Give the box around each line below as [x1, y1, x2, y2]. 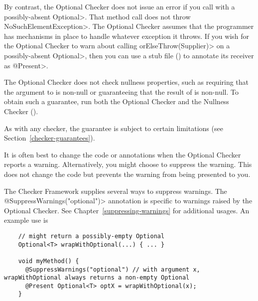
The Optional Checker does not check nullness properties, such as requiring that [4, 77, 249, 87]
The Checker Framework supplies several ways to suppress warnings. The [4, 185, 227, 196]
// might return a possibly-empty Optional [18, 232, 165, 240]
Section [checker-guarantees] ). [4, 133, 95, 143]
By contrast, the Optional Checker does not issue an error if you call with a [4, 1, 235, 11]
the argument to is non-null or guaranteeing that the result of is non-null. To [4, 86, 239, 97]
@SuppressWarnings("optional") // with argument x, [25, 266, 200, 273]
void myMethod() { [18, 257, 79, 265]
